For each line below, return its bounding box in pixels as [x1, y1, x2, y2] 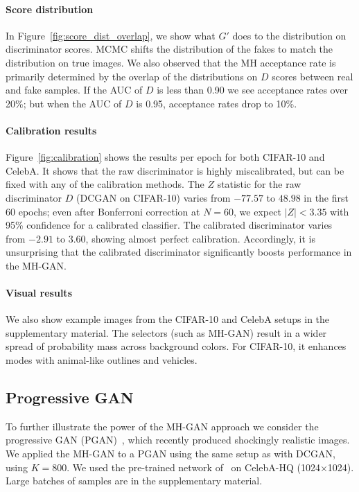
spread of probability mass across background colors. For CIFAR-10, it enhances [6, 339, 347, 353]
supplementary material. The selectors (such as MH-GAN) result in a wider [6, 325, 327, 340]
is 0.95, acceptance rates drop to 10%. [136, 96, 297, 110]
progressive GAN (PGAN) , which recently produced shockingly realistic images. [6, 432, 350, 447]
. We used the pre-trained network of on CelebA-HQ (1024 [67, 459, 320, 474]
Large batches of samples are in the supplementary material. [6, 473, 263, 488]
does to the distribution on [232, 28, 347, 42]
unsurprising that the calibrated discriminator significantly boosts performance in [6, 245, 352, 259]
